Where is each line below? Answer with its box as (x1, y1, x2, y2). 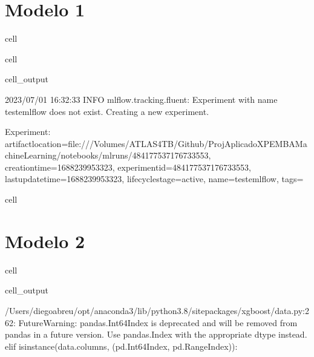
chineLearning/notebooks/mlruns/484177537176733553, (5, 149, 211, 162)
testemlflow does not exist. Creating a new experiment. (5, 105, 209, 117)
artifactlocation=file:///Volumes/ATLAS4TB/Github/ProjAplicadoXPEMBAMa (5, 137, 307, 149)
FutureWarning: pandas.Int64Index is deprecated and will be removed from (18, 316, 298, 329)
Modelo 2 (5, 228, 85, 253)
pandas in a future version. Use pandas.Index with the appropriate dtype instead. (5, 328, 307, 341)
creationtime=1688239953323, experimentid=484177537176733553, (5, 160, 251, 173)
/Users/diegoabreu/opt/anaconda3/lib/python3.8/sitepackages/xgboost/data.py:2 (5, 304, 309, 316)
